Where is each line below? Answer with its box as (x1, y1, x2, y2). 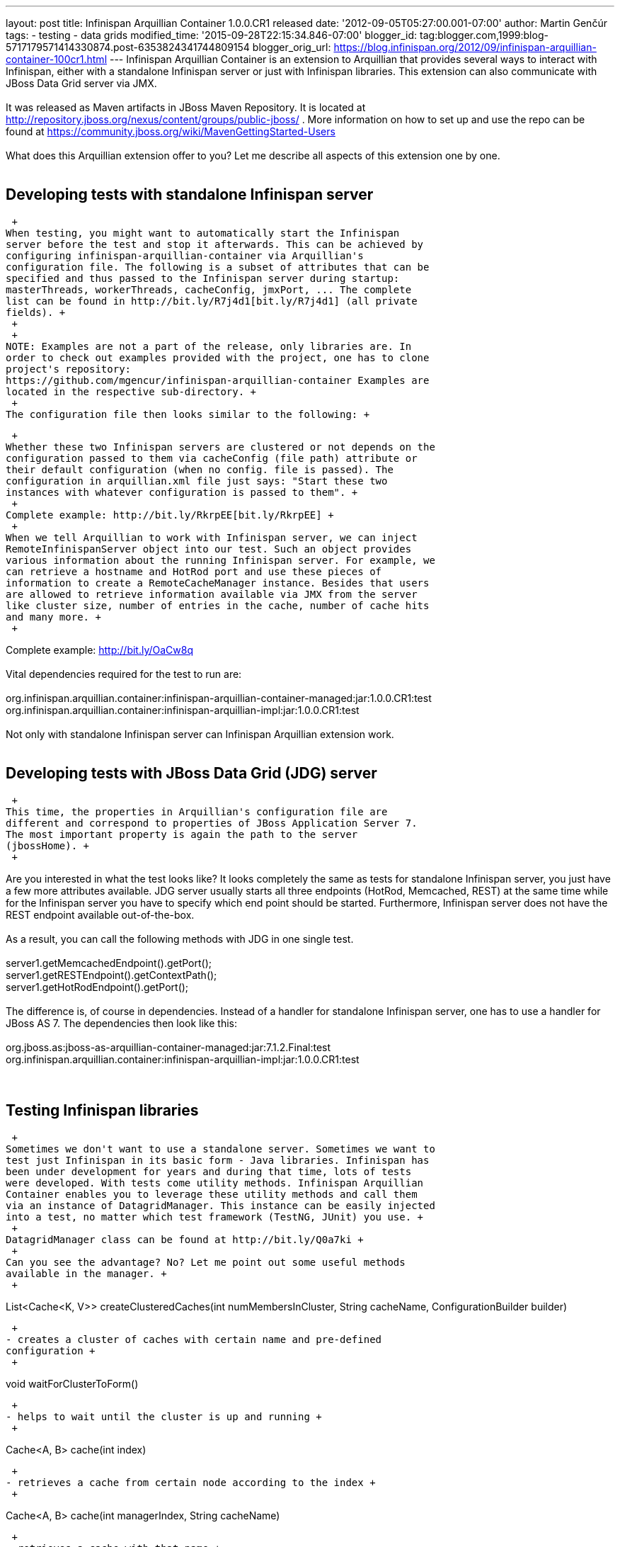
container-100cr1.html (6, 53, 108, 65)
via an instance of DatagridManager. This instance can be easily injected (6, 1199, 435, 1211)
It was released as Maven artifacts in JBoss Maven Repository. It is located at (6, 101, 366, 113)
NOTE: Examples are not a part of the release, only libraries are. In (6, 340, 412, 352)
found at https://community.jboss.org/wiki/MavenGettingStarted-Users (6, 125, 335, 137)
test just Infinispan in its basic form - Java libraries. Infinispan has (6, 1154, 430, 1166)
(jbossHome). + (6, 839, 90, 851)
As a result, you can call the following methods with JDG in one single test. (6, 932, 354, 945)
